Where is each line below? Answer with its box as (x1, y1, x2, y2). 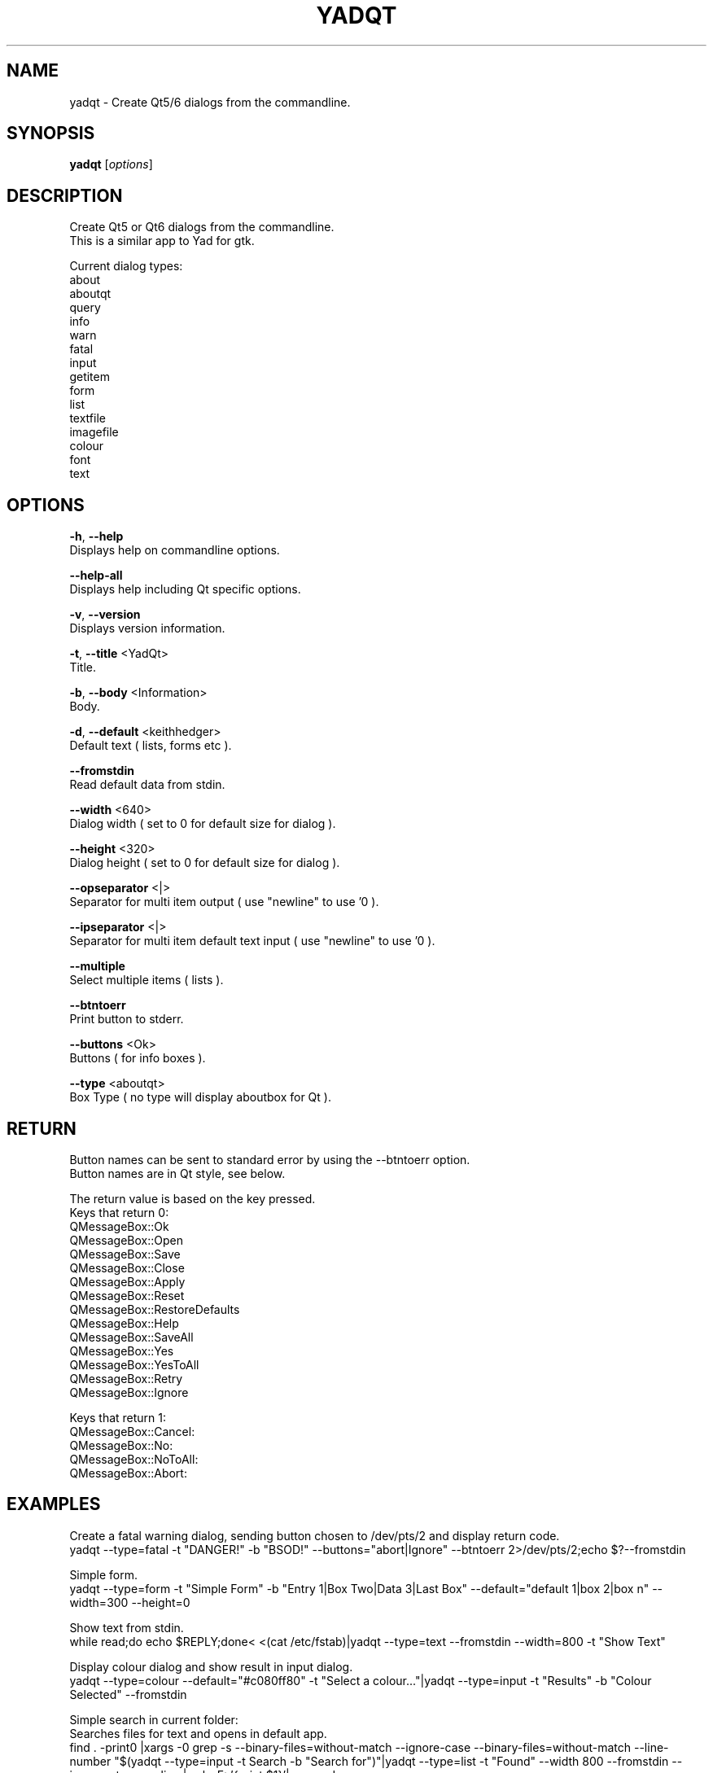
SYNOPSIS (7, 123, 95, 144)
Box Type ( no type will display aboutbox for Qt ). (69, 1090, 331, 1105)
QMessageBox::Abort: (69, 1465, 187, 1480)
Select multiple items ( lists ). (69, 973, 224, 987)
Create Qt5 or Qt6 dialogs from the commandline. (69, 220, 335, 234)
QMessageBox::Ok (69, 1219, 169, 1233)
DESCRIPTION (7, 185, 123, 206)
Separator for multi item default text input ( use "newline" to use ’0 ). (69, 934, 435, 948)
